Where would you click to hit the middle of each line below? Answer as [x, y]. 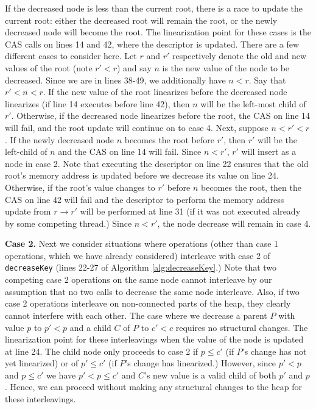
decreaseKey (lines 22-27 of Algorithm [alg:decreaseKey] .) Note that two [141, 267]
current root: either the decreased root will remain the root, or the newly [141, 20]
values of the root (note [49, 67]
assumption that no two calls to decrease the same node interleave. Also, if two [152, 291]
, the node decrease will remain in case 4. [234, 223]
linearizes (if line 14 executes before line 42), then [97, 103]
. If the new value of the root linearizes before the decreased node [165, 92]
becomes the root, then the [251, 187]
